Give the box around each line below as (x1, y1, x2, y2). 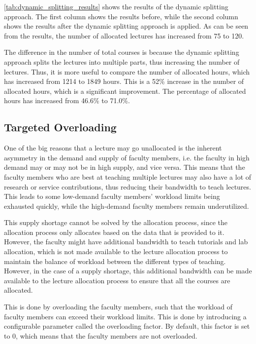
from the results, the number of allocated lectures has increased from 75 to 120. (4, 30, 244, 40)
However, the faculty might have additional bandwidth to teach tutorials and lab (4, 236, 248, 247)
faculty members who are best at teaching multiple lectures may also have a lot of (4, 171, 252, 182)
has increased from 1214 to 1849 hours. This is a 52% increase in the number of (4, 76, 244, 86)
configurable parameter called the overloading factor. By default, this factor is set (4, 321, 250, 331)
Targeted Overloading (4, 119, 117, 135)
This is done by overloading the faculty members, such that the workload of (4, 302, 232, 312)
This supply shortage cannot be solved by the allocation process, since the (4, 217, 228, 228)
